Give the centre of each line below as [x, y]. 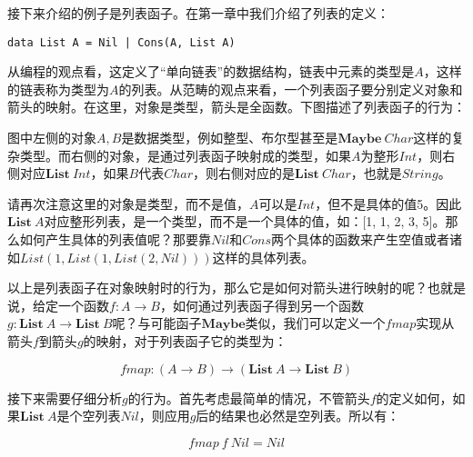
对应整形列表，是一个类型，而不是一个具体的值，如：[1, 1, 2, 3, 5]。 [245, 221]
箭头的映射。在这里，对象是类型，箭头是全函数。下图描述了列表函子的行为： [236, 107]
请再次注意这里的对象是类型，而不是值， [128, 203]
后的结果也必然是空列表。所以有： [298, 416]
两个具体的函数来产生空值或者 [361, 239]
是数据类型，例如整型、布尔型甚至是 [230, 138]
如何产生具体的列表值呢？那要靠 [115, 239]
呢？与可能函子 [157, 323]
